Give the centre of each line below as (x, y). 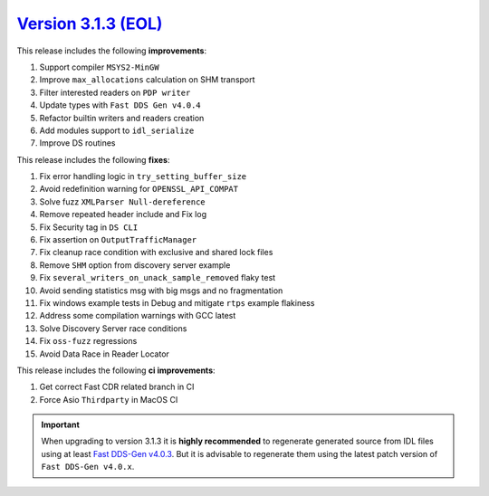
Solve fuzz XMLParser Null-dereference (122, 201)
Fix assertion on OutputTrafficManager (118, 240)
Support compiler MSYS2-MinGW (99, 67)
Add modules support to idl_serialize (117, 130)
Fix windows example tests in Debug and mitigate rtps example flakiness (177, 302)
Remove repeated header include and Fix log (123, 215)
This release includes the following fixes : (93, 159)
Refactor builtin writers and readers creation (122, 118)
